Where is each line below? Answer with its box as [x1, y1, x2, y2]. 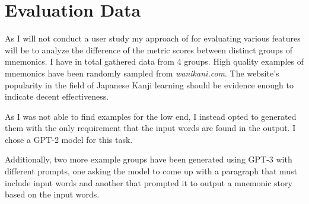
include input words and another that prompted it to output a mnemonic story [5, 176, 292, 189]
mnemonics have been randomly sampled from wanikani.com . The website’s [5, 66, 279, 79]
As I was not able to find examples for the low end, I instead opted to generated [5, 110, 297, 122]
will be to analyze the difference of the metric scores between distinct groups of [5, 43, 292, 56]
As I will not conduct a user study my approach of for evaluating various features [5, 32, 301, 44]
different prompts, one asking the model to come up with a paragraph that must [5, 165, 298, 177]
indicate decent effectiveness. [5, 90, 109, 103]
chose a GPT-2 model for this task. [5, 133, 133, 145]
